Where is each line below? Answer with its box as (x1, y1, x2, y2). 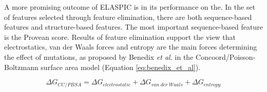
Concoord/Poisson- (196, 51, 256, 62)
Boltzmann (4, 61, 39, 72)
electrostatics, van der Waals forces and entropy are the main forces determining (4, 41, 257, 52)
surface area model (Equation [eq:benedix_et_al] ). (41, 61, 201, 72)
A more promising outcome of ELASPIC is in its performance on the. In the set (4, 2, 256, 12)
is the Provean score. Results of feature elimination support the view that (4, 31, 236, 42)
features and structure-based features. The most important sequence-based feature (4, 21, 263, 32)
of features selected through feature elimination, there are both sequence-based (4, 11, 252, 22)
